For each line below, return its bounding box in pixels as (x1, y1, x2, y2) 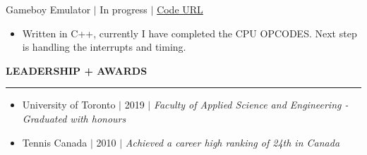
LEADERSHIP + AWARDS (6, 63, 148, 77)
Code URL (157, 2, 203, 16)
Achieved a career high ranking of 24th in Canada (125, 135, 340, 149)
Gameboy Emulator (6, 2, 91, 16)
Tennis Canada (22, 135, 88, 149)
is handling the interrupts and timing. (22, 39, 186, 54)
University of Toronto (22, 97, 116, 112)
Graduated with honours (22, 111, 126, 125)
